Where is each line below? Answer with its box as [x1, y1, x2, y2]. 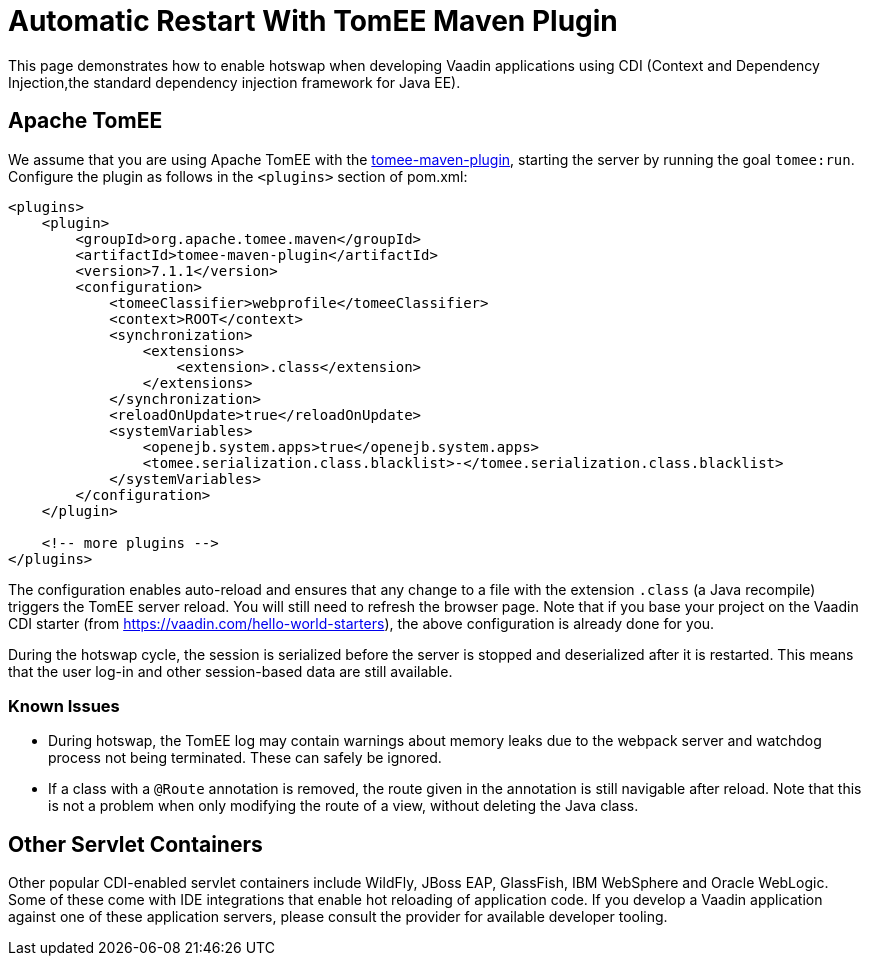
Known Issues [8, 695, 120, 716]
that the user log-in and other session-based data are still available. [8, 662, 453, 680]
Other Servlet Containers [8, 831, 263, 857]
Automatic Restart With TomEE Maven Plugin [8, 4, 618, 38]
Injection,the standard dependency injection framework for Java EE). [8, 73, 461, 91]
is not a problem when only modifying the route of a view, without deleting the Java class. [48, 797, 639, 815]
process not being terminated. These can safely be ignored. [48, 749, 442, 767]
